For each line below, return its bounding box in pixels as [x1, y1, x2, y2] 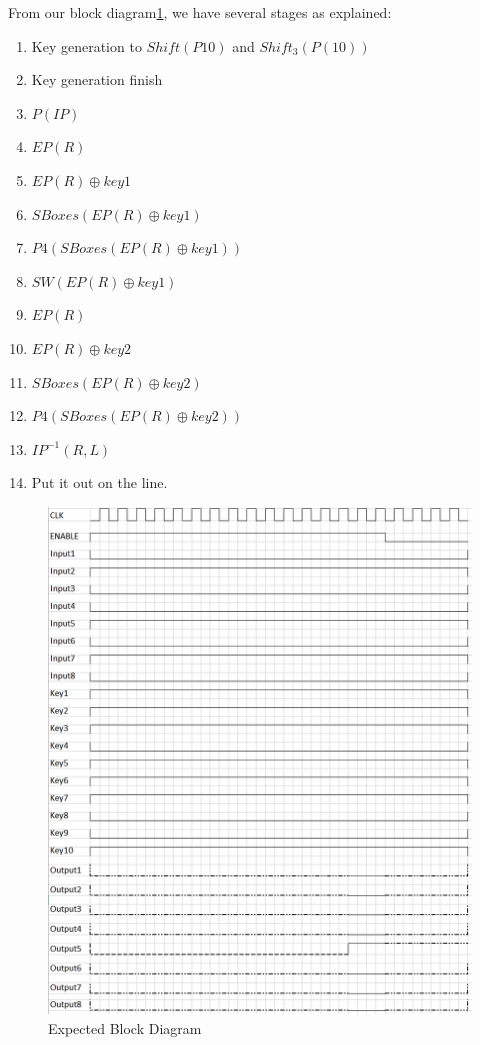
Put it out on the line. [31, 472, 168, 493]
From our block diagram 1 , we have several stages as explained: [8, 2, 392, 22]
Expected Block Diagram [48, 1017, 202, 1038]
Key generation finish [31, 69, 163, 90]
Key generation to [31, 35, 142, 56]
